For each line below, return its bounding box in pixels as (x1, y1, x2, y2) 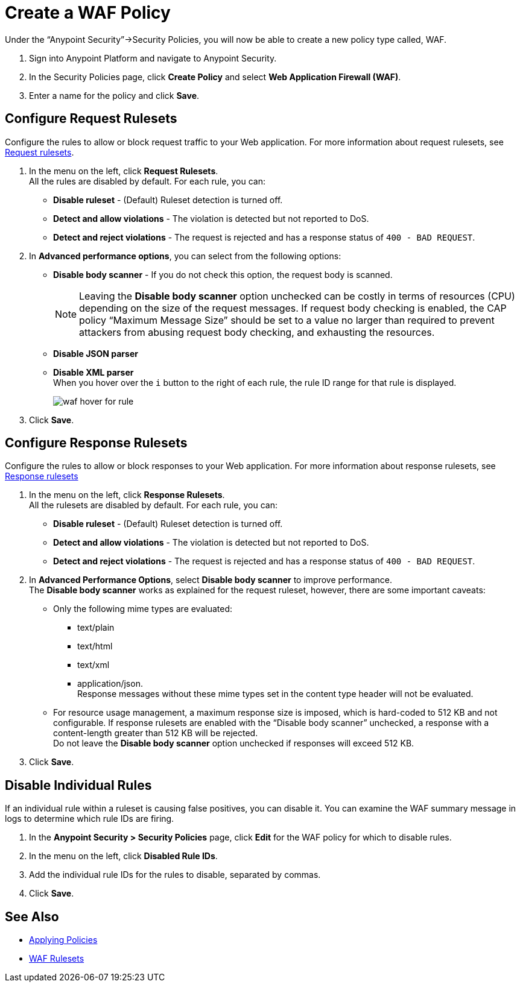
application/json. (77, 678, 143, 689)
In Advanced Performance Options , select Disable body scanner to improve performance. (29, 575, 392, 585)
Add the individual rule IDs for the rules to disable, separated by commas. (29, 869, 321, 880)
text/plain (77, 622, 115, 633)
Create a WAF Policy (5, 2, 171, 23)
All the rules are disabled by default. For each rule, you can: (29, 175, 265, 186)
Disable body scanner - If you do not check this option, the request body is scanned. (53, 269, 393, 280)
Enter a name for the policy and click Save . (29, 90, 200, 101)
